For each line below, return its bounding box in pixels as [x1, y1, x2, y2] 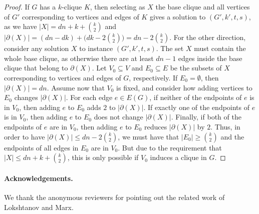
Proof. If [4, 1, 30, 11]
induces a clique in [150, 152, 207, 162]
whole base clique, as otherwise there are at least [4, 52, 154, 63]
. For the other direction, [169, 32, 246, 42]
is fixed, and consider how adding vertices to [116, 82, 252, 92]
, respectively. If [129, 72, 178, 82]
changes [14, 92, 38, 102]
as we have [4, 21, 37, 31]
